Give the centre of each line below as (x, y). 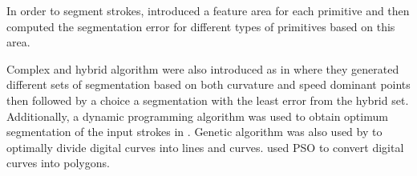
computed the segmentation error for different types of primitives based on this (201, 26)
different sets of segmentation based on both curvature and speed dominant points (208, 84)
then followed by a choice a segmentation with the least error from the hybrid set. (208, 100)
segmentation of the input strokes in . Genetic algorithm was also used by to (194, 132)
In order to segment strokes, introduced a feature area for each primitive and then (208, 10)
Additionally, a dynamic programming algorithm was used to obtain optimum (197, 116)
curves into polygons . (58, 163)
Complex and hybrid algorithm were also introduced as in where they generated (203, 68)
